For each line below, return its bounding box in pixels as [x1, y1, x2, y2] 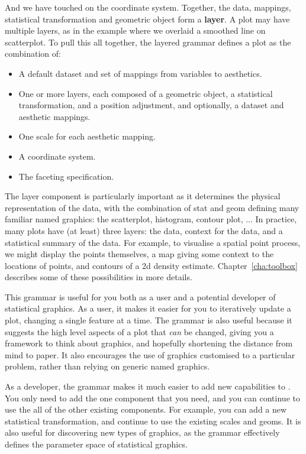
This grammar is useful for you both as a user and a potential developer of [5, 290, 276, 303]
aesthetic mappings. [18, 110, 91, 122]
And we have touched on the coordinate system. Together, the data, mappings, [5, 1, 291, 13]
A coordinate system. [18, 150, 96, 162]
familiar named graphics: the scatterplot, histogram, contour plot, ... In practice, [5, 213, 297, 225]
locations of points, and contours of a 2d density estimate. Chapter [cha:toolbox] [5, 259, 298, 271]
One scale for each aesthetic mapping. [18, 130, 156, 142]
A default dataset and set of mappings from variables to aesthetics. [18, 67, 262, 79]
